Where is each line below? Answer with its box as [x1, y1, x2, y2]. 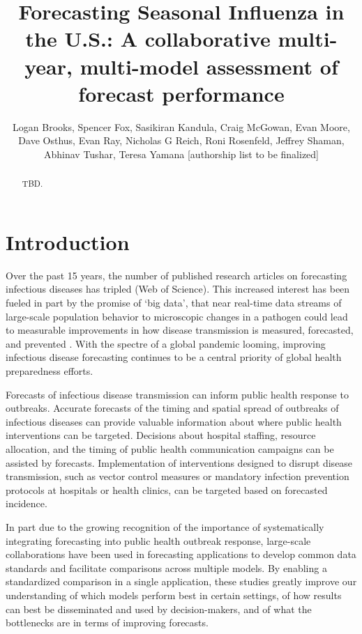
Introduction [6, 227, 130, 256]
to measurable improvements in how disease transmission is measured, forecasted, [6, 323, 354, 337]
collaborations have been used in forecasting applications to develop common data [6, 547, 356, 562]
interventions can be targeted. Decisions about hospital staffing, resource [6, 428, 316, 442]
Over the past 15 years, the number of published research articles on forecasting [6, 268, 347, 282]
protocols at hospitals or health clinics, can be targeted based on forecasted [6, 482, 328, 497]
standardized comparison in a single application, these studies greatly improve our [6, 574, 357, 589]
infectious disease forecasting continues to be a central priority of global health [6, 350, 342, 364]
